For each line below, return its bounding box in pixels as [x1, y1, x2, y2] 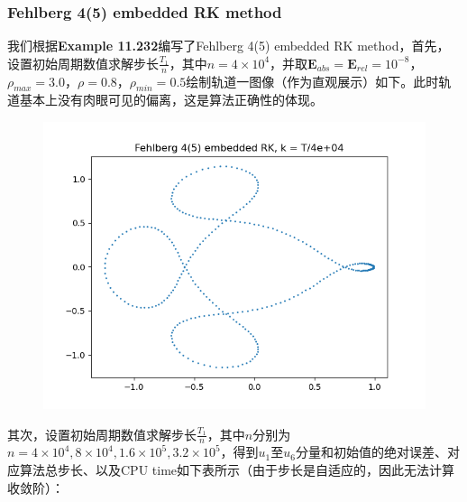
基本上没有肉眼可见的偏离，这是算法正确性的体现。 [19, 90, 323, 109]
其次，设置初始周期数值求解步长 [7, 424, 197, 443]
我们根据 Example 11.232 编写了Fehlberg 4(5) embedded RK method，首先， [7, 36, 450, 55]
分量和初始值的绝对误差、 [295, 442, 447, 461]
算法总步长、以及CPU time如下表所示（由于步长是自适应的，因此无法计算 [19, 460, 455, 479]
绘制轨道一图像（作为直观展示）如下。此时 [186, 71, 439, 90]
